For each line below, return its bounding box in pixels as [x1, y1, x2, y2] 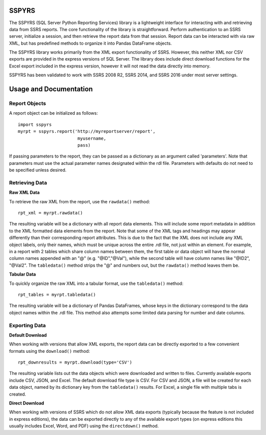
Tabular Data [9, 271, 36, 278]
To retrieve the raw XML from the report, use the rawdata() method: [9, 198, 150, 204]
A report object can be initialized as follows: [9, 110, 98, 116]
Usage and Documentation [9, 85, 93, 93]
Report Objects [9, 100, 46, 107]
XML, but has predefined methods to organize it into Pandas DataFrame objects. [9, 40, 172, 46]
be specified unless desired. [9, 167, 66, 173]
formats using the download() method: [9, 348, 90, 354]
